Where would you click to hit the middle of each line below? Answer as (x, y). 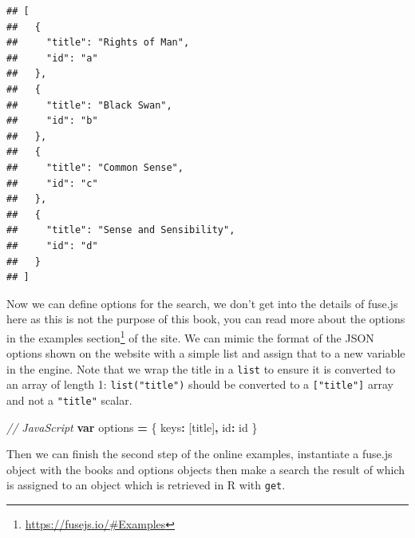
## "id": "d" (52, 245)
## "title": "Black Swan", (89, 105)
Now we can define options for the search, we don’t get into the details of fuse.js (202, 303)
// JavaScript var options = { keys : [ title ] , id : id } (132, 427)
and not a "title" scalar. (69, 400)
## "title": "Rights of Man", (98, 43)
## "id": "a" (52, 58)
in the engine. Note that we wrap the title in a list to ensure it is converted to (201, 368)
